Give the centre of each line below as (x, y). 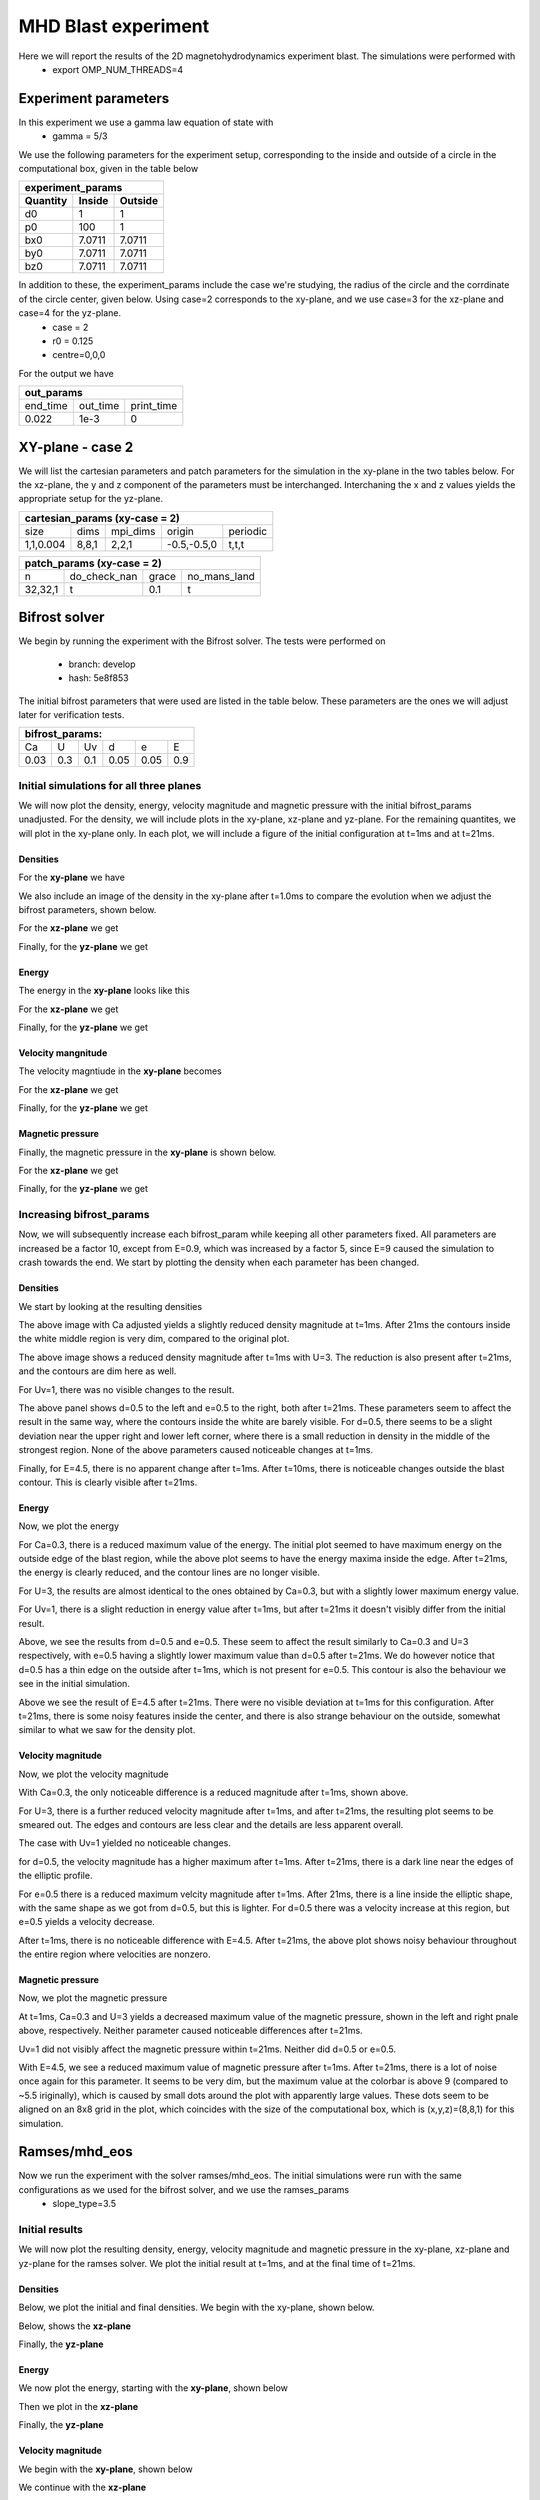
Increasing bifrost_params (84, 1215)
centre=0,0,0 (79, 355)
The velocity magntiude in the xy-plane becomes (120, 1071)
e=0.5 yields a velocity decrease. (86, 1922)
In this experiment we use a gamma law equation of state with (146, 122)
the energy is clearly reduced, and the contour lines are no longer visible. (169, 1572)
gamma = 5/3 (80, 136)
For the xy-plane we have (71, 877)
